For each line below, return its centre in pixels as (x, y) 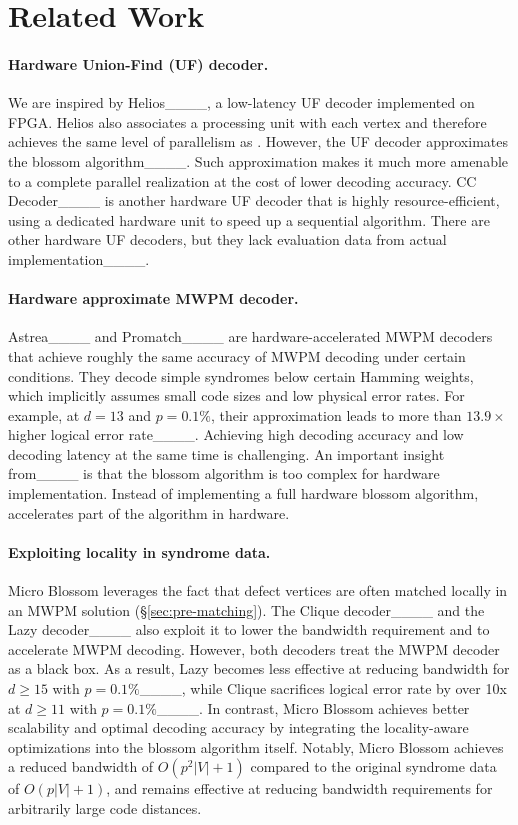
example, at (44, 414)
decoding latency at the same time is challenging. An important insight (226, 453)
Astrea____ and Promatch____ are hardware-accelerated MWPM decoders (250, 336)
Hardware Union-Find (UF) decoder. (138, 63)
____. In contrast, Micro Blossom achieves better (313, 707)
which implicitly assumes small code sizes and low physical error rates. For (236, 395)
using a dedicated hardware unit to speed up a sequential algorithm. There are (249, 219)
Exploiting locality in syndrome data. (139, 551)
